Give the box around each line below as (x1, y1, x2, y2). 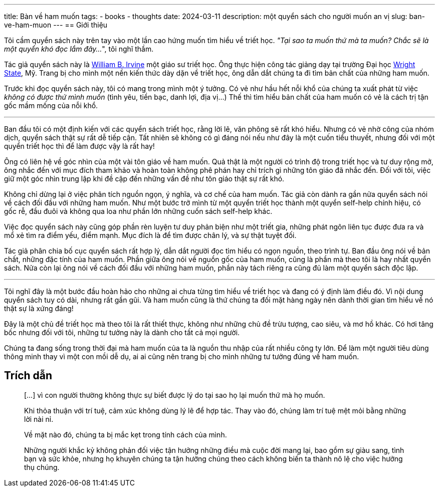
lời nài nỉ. (24, 414, 54, 423)
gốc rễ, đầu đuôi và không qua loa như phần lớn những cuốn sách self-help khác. (4, 207, 273, 215)
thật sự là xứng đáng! (4, 304, 74, 313)
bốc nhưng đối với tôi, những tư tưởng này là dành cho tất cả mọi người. (4, 328, 240, 337)
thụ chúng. (24, 462, 60, 471)
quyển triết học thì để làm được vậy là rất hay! (4, 142, 155, 150)
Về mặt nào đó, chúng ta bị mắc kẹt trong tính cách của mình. (24, 430, 227, 439)
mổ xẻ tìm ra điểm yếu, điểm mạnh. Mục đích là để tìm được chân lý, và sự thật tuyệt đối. (4, 231, 297, 239)
